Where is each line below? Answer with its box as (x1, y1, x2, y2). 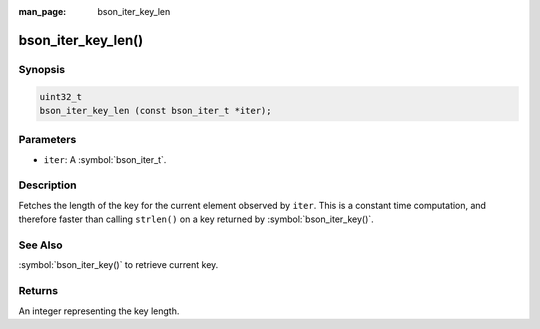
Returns (18, 284, 59, 298)
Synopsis (18, 62, 65, 76)
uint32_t (39, 91, 83, 102)
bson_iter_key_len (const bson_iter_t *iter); (39, 105, 272, 116)
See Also (18, 238, 63, 252)
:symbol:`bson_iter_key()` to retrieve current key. (18, 259, 219, 271)
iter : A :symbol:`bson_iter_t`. (43, 153, 167, 165)
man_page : (18, 6, 67, 17)
